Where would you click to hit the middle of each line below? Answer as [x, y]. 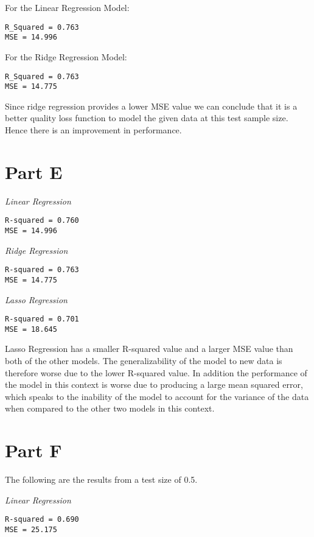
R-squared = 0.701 [42, 319]
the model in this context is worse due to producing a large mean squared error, [154, 384]
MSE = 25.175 [31, 529]
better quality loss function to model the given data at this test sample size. [147, 118]
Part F [33, 450]
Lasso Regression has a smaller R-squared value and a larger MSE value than [149, 349]
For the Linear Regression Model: [67, 7]
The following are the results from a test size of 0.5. [101, 479]
